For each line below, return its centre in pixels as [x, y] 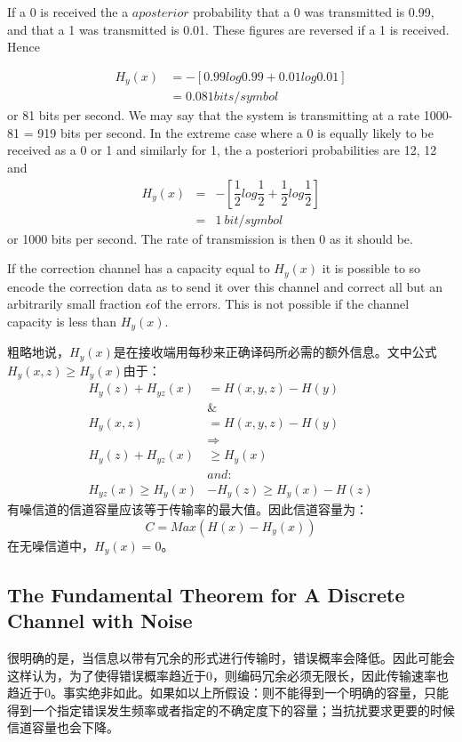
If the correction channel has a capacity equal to [139, 268]
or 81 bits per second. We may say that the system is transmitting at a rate [214, 115]
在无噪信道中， [51, 545]
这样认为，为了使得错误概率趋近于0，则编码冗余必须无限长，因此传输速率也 [228, 675]
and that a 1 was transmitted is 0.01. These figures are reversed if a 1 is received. [228, 29]
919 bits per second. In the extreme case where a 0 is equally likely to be [235, 132]
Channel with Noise [100, 621]
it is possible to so [371, 268]
